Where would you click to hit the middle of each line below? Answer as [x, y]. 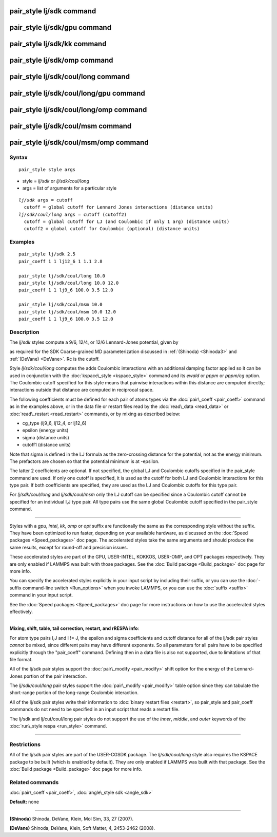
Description [24, 332]
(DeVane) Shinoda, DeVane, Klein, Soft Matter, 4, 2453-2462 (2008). [82, 828]
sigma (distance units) [46, 437]
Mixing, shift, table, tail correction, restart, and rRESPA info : [74, 628]
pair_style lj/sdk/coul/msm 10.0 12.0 [67, 312]
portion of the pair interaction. [55, 676]
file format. [21, 659]
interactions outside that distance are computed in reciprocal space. [82, 390]
